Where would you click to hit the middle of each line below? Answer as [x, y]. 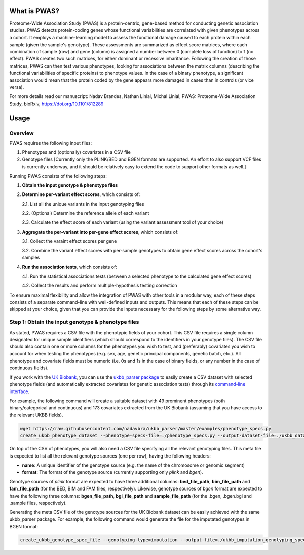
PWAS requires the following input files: [51, 143]
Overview [22, 133]
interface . [20, 391]
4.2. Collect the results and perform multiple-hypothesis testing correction [100, 286]
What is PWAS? [34, 11]
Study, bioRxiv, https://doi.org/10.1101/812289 [56, 104]
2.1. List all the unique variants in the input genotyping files [83, 204]
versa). [17, 87]
